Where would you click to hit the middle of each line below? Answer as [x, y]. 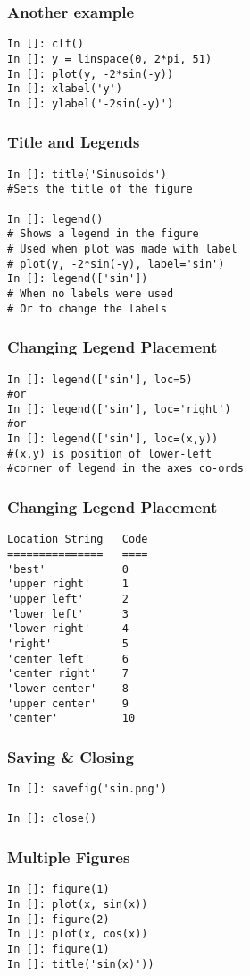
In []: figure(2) [58, 919]
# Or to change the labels [87, 308]
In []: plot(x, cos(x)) [78, 934]
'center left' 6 [68, 659]
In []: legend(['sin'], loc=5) [100, 379]
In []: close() [52, 819]
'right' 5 [68, 643]
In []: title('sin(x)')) [81, 964]
